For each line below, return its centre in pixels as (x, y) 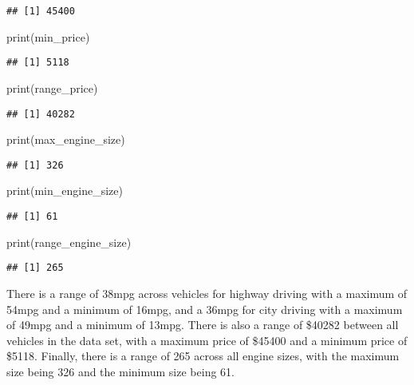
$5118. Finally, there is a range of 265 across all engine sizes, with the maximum (203, 356)
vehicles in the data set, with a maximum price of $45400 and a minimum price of (207, 340)
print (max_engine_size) (66, 139)
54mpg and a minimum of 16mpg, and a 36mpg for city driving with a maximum (205, 309)
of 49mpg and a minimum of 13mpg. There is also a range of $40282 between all (203, 325)
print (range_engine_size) (69, 242)
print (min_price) (48, 36)
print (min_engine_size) (65, 191)
